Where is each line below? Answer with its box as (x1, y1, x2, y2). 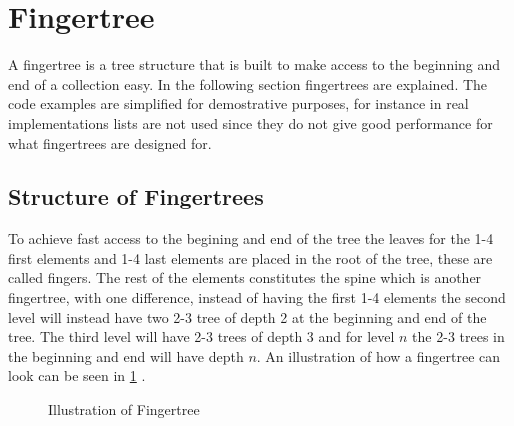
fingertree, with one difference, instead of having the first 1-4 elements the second (8, 287, 506, 308)
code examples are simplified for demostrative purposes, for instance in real (8, 93, 469, 114)
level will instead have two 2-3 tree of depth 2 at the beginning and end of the (8, 306, 487, 327)
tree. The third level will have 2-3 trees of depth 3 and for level (8, 326, 395, 347)
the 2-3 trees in (412, 326, 505, 347)
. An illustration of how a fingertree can (256, 345, 501, 366)
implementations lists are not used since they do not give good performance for (8, 112, 493, 133)
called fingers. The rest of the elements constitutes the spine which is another (8, 267, 482, 288)
